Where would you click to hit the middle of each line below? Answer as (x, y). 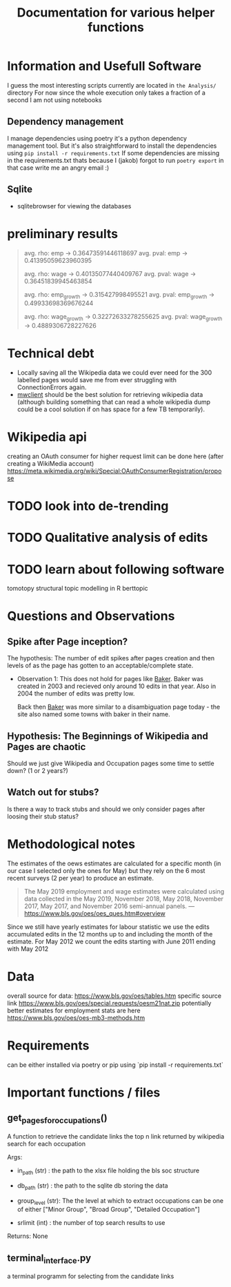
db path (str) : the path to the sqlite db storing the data (92, 1186)
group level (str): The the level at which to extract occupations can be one (120, 1201)
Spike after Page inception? (68, 641)
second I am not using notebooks (54, 100)
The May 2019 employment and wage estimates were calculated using (124, 891)
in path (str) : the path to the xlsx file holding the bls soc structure (108, 1171)
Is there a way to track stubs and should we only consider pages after (106, 809)
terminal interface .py (49, 1259)
